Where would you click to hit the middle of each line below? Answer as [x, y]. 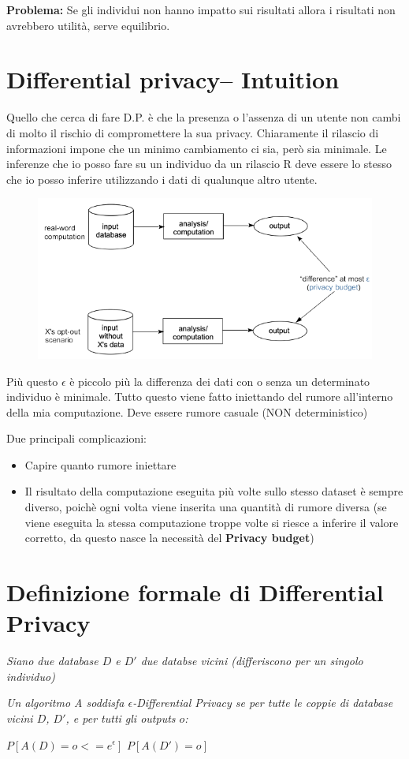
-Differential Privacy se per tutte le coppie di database [263, 703]
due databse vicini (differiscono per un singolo [252, 661]
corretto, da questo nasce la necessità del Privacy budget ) [169, 538]
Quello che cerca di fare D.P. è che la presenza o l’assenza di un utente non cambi [204, 117]
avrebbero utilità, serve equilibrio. [88, 25]
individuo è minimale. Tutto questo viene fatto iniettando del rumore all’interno [200, 396]
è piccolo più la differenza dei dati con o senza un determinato [220, 381]
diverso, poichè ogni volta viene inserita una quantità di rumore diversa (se [206, 507]
